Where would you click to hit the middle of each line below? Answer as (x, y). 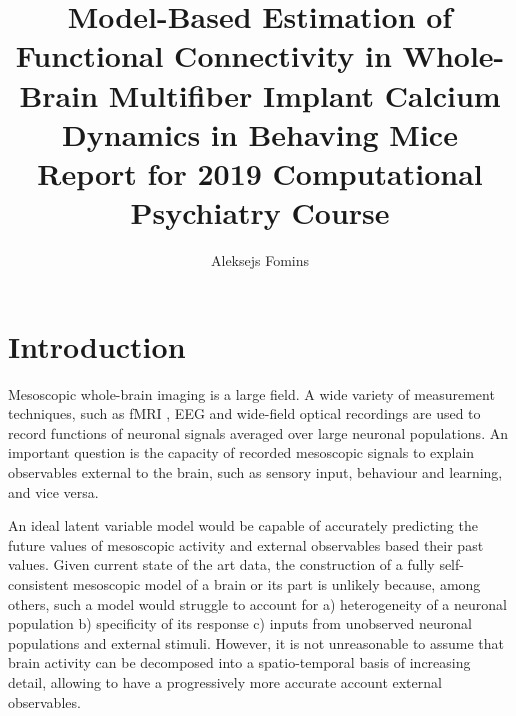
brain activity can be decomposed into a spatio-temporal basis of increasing (239, 662)
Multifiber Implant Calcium (304, 94)
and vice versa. (53, 491)
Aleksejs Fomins (260, 260)
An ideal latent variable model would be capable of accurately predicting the (243, 525)
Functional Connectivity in (203, 55)
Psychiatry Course (260, 212)
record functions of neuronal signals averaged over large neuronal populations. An (258, 432)
